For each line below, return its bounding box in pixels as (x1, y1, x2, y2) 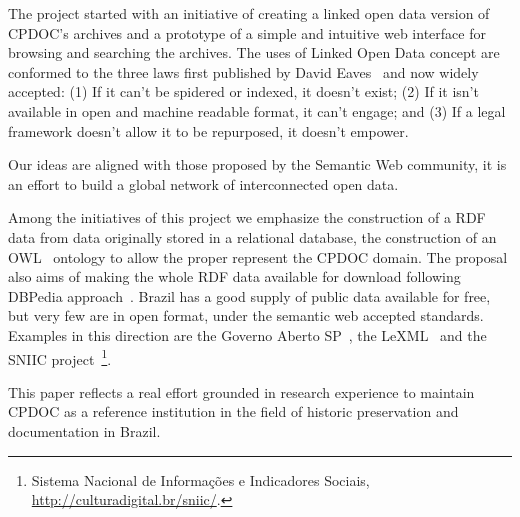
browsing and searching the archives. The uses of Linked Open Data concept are (8, 42, 500, 63)
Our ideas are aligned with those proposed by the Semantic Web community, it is (8, 154, 507, 175)
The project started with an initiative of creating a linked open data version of (8, 3, 490, 23)
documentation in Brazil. (8, 420, 161, 441)
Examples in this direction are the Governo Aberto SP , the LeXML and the (8, 324, 487, 345)
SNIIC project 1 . (8, 345, 112, 369)
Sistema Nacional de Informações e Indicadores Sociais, (31, 469, 370, 490)
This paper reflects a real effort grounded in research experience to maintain (8, 381, 475, 402)
